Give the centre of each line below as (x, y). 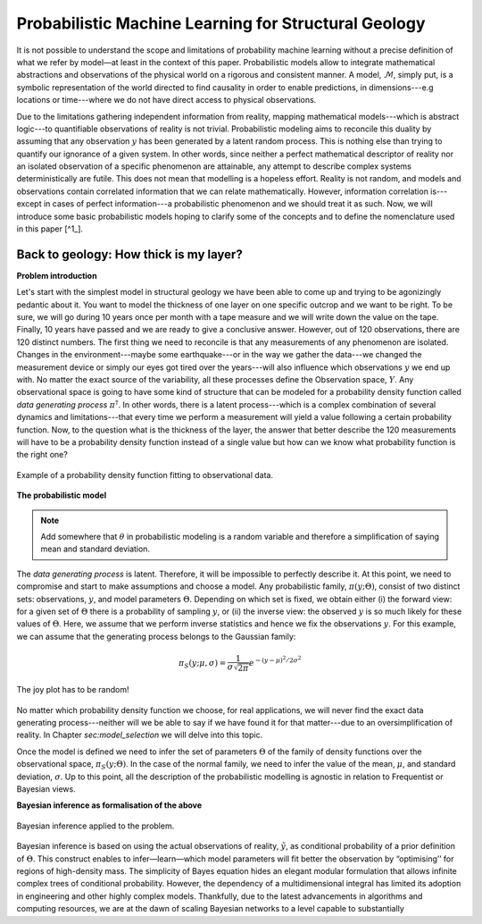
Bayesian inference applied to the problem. (96, 826)
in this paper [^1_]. (50, 229)
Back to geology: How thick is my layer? (129, 254)
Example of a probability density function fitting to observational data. (145, 475)
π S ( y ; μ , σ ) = (203, 664)
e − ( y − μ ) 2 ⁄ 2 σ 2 (275, 661)
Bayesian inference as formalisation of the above (109, 805)
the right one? (42, 455)
